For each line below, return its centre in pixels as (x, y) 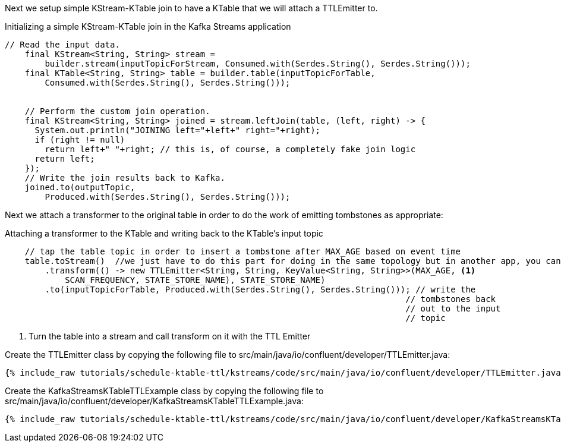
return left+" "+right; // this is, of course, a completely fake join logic (230, 149)
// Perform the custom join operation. (117, 111)
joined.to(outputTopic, (80, 187)
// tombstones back (451, 299)
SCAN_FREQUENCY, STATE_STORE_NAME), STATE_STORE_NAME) (195, 280)
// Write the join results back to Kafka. (125, 178)
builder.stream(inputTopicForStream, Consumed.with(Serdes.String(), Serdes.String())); (258, 64)
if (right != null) (80, 140)
